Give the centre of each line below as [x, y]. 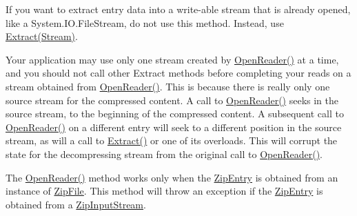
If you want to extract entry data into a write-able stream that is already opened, [178, 9]
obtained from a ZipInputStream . [76, 204]
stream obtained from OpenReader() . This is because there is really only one [168, 86]
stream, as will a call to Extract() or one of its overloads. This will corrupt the [172, 140]
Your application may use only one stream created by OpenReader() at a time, [172, 59]
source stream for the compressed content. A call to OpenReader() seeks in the [172, 100]
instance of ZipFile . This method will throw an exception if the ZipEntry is [164, 191]
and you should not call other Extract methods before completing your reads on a [178, 73]
